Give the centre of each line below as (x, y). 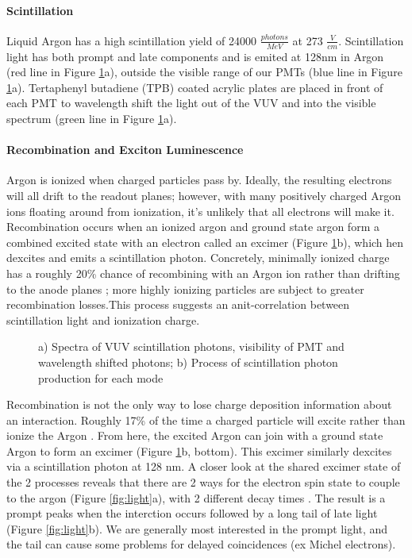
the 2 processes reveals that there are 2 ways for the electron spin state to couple (203, 482)
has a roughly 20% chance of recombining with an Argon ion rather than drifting (203, 273)
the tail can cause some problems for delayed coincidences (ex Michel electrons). (201, 544)
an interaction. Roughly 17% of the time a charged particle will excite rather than (206, 419)
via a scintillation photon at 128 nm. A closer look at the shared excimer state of (204, 466)
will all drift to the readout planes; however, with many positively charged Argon (204, 195)
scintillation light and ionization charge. (103, 319)
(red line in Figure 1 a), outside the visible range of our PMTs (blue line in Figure (204, 72)
